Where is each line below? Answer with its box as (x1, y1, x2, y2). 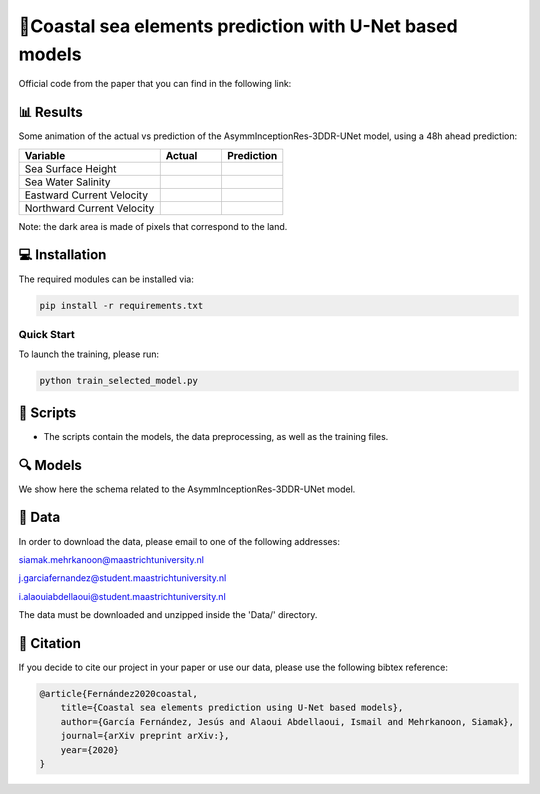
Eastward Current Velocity (24, 188, 149, 202)
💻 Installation (18, 246, 107, 264)
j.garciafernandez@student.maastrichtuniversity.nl (18, 572, 227, 584)
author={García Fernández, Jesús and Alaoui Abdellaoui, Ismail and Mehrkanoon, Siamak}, (60, 716, 515, 727)
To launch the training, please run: (18, 348, 160, 360)
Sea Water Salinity (24, 175, 111, 189)
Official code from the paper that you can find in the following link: (18, 78, 292, 90)
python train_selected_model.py (39, 375, 199, 387)
